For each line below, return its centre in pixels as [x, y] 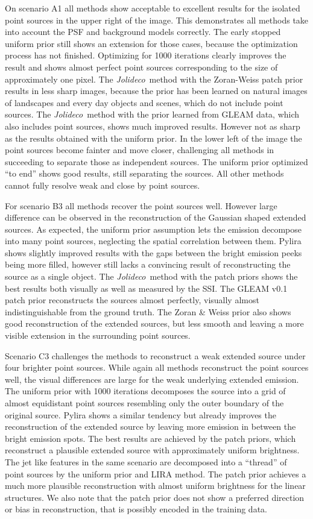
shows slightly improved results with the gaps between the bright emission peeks [153, 252]
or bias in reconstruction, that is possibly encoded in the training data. [136, 509]
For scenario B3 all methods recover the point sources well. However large [141, 205]
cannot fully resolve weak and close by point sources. [103, 185]
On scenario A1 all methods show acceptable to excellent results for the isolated [153, 8]
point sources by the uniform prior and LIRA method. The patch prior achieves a [156, 473]
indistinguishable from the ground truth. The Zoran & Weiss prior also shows [148, 311]
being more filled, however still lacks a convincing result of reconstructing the [148, 264]
